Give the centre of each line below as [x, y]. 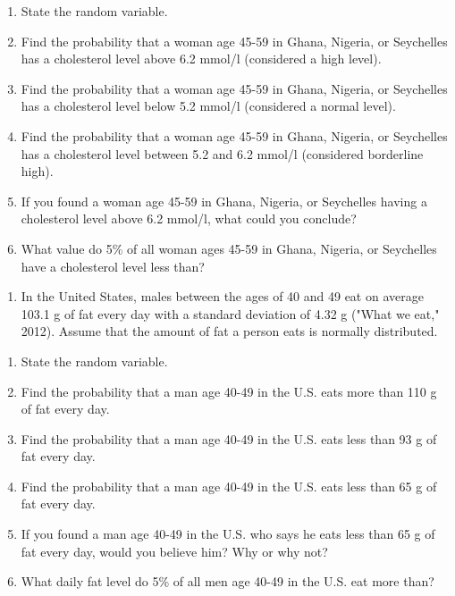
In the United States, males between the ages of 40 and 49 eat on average [222, 296]
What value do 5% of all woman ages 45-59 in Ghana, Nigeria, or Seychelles [229, 248]
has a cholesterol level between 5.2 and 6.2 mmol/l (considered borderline [222, 153]
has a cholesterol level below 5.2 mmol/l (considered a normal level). [208, 106]
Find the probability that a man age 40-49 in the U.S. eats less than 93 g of [229, 438]
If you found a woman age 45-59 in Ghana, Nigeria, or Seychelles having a [224, 201]
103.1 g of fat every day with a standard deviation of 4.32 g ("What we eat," [230, 313]
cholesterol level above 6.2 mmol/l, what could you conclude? [189, 218]
